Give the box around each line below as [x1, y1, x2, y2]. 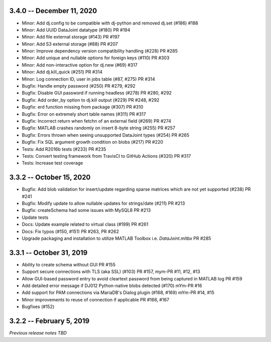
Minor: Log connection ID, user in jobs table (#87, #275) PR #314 [22, 76, 156, 82]
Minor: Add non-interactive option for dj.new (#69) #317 [22, 62, 138, 68]
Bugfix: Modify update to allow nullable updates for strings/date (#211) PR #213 [22, 200, 185, 206]
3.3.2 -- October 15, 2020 [9, 173, 91, 182]
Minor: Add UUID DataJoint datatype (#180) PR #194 [22, 27, 130, 33]
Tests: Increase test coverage [22, 160, 83, 166]
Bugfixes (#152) [22, 303, 55, 310]
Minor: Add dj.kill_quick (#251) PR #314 [22, 69, 103, 75]
